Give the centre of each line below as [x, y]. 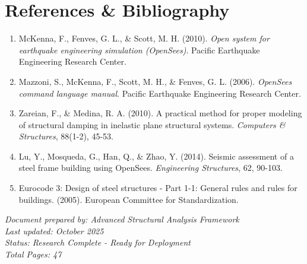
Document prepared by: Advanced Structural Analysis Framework [122, 219]
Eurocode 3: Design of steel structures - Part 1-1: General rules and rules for [158, 188]
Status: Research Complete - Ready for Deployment [98, 242]
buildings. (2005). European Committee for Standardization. [129, 199]
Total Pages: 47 [33, 254]
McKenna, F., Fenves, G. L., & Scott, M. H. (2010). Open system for [144, 38]
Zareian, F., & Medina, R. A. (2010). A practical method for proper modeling [160, 113]
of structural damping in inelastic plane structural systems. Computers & [152, 124]
